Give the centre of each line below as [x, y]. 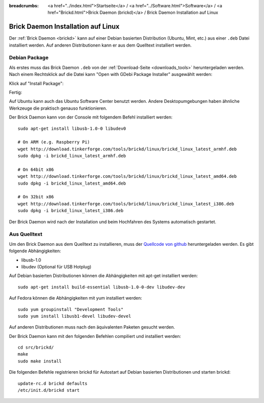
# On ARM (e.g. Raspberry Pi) [54, 142]
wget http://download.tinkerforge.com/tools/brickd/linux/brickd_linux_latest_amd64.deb [127, 177]
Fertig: [15, 92]
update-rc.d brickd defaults [53, 383]
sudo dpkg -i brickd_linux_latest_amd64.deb [72, 183]
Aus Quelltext [26, 234]
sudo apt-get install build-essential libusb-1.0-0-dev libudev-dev [101, 287]
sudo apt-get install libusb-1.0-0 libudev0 [72, 128]
